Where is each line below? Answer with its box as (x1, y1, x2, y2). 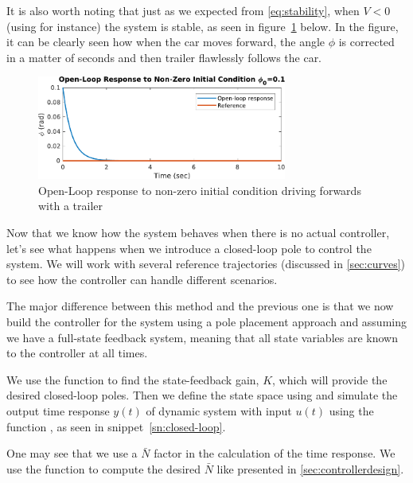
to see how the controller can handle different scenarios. (6, 271, 278, 287)
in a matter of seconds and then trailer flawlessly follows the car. (6, 49, 322, 65)
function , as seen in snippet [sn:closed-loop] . (6, 418, 226, 434)
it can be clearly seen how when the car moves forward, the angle (6, 33, 325, 50)
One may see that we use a (6, 445, 138, 462)
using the (329, 403, 374, 419)
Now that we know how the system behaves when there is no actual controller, (6, 224, 390, 241)
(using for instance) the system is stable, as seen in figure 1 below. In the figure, (6, 18, 399, 34)
